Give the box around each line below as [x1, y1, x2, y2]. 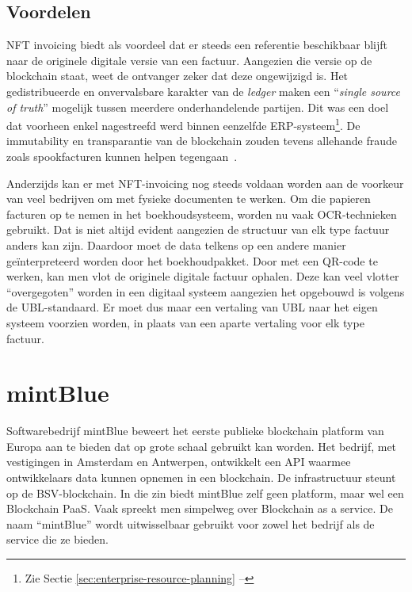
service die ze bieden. [6, 531, 109, 548]
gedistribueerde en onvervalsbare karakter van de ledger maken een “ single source [6, 82, 400, 99]
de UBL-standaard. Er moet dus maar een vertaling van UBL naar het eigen [6, 299, 378, 315]
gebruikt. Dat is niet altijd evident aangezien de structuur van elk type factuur [6, 221, 390, 238]
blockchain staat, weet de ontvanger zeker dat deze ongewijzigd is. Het [6, 67, 349, 84]
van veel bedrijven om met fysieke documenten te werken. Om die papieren [6, 190, 371, 207]
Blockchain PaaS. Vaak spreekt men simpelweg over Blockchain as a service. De [6, 500, 394, 517]
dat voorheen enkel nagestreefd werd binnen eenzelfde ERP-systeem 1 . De [6, 115, 360, 133]
